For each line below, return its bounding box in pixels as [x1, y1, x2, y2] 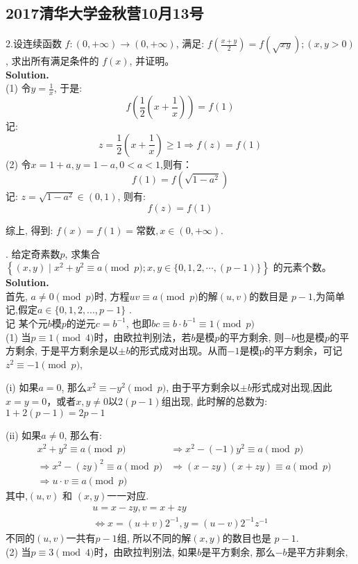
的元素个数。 [273, 260, 332, 274]
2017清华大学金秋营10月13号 [6, 2, 204, 24]
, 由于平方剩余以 [166, 380, 240, 395]
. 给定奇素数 [6, 246, 60, 260]
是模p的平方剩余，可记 [239, 343, 343, 358]
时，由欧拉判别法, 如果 [94, 544, 198, 558]
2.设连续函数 [6, 36, 62, 51]
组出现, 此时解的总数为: [161, 393, 268, 408]
